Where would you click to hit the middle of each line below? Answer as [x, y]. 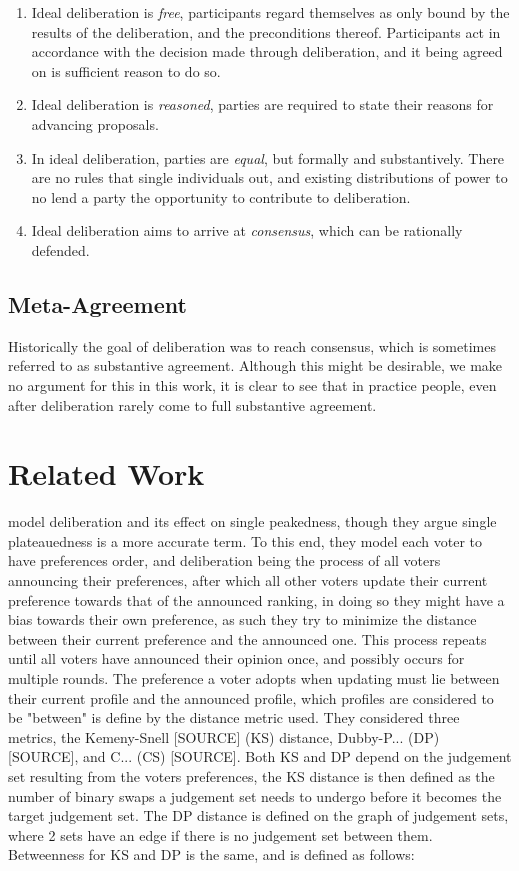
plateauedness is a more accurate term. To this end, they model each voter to [245, 540]
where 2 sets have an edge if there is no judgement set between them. [220, 834]
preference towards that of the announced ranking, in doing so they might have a [256, 599]
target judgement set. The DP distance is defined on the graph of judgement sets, [258, 815]
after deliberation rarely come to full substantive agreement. [192, 404]
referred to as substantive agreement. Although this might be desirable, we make [255, 365]
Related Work [106, 473]
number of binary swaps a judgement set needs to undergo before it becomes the [255, 795]
